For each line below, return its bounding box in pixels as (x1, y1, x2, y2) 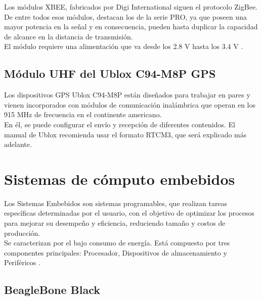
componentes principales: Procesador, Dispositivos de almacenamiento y (4, 247, 227, 258)
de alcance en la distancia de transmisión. (4, 31, 133, 41)
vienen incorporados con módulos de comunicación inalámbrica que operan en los (4, 99, 256, 110)
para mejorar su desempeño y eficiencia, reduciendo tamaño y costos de (4, 218, 226, 228)
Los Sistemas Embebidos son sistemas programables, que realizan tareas (4, 197, 228, 208)
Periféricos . (4, 257, 40, 268)
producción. (4, 227, 40, 238)
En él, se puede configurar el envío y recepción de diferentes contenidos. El (4, 119, 235, 129)
